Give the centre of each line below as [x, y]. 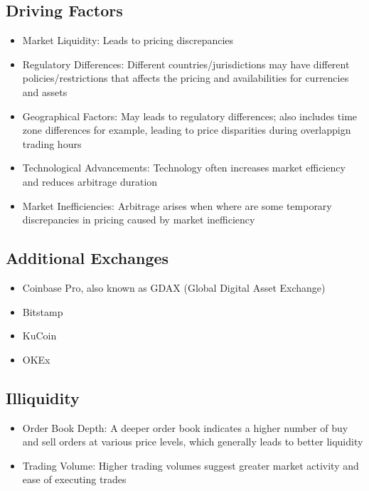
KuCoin [39, 336]
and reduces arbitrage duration [90, 181]
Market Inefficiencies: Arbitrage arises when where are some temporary [177, 205]
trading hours [52, 143]
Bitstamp [43, 311]
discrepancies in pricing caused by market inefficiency [139, 220]
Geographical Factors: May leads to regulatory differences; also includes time [190, 116]
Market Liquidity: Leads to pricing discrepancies [128, 40]
